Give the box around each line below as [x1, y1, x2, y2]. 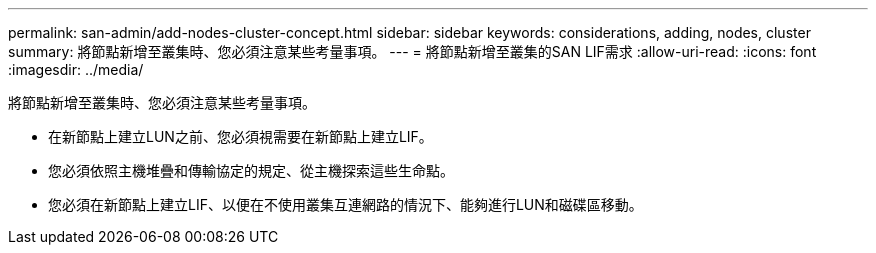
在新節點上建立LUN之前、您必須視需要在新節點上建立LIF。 [48, 128, 433, 145]
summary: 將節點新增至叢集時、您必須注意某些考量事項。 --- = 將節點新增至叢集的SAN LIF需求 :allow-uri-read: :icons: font [8, 43, 817, 60]
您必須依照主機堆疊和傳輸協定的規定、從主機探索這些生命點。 [48, 162, 454, 179]
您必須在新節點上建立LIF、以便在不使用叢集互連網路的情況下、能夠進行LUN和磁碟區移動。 [48, 196, 643, 213]
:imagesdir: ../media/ [8, 61, 144, 78]
